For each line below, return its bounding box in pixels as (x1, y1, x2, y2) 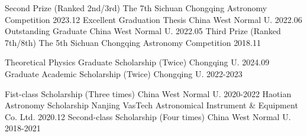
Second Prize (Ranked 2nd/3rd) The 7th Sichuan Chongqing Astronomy (5, 2, 267, 14)
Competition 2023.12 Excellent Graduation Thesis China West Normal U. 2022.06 (5, 13, 302, 25)
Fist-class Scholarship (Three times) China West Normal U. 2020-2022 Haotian (5, 87, 292, 99)
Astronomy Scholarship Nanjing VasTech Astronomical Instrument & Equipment (5, 99, 298, 111)
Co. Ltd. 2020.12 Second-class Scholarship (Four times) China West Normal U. (5, 110, 291, 122)
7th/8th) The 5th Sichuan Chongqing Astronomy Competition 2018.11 (5, 36, 261, 48)
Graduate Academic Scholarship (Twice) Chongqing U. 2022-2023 (5, 67, 243, 79)
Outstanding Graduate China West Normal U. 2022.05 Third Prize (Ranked (5, 25, 281, 37)
